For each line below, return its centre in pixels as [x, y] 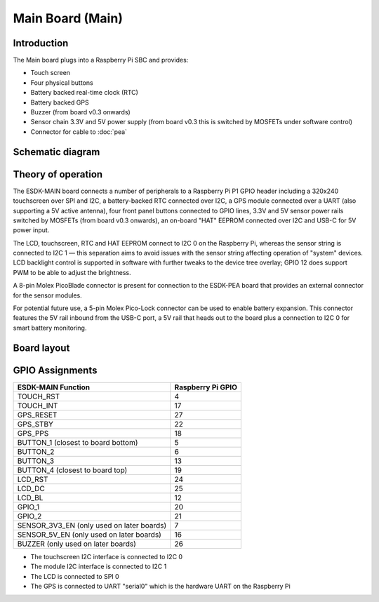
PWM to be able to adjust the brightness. [72, 272]
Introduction [41, 43]
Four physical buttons [62, 82]
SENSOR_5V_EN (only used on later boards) [89, 535]
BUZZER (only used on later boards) [77, 544]
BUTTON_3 [36, 461]
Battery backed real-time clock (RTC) [84, 93]
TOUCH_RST [38, 396]
